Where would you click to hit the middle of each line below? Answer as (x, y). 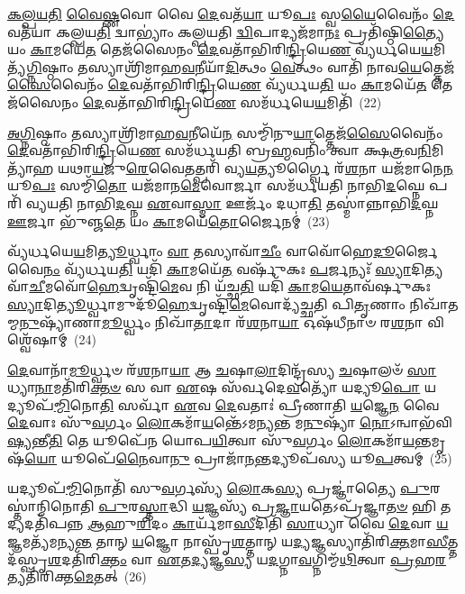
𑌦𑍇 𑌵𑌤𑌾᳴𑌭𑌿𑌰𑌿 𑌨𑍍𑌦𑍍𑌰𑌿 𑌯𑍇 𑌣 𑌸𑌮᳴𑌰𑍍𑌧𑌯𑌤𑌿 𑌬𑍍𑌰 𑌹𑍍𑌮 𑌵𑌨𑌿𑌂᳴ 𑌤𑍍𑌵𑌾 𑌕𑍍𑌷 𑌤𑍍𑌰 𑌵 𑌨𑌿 (219, 150)
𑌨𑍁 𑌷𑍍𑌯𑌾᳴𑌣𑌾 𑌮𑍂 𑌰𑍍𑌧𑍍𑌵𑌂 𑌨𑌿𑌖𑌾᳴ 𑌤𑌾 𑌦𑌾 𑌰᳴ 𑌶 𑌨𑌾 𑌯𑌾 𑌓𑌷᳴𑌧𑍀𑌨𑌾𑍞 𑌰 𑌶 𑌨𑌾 (221, 321)
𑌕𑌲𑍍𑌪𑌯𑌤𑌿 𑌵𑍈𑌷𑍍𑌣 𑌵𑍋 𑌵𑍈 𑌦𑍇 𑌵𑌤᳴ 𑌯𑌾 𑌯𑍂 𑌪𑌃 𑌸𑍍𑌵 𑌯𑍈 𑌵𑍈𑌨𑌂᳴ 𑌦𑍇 (231, 14)
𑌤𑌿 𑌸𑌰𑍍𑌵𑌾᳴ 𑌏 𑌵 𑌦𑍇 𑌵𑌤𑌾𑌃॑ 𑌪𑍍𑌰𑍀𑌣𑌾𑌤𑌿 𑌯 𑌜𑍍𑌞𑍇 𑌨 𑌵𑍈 (269, 404)
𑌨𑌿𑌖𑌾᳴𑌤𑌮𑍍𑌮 (434, 303)
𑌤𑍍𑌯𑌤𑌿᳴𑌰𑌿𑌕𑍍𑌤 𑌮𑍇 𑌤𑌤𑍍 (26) (77, 576)
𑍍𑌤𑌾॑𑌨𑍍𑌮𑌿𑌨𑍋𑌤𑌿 (51, 505)
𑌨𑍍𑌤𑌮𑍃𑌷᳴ (430, 440)
